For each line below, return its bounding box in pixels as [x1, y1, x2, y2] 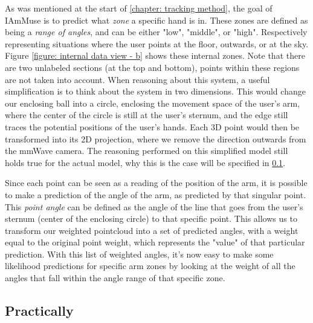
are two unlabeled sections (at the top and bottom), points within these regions [5, 61, 300, 73]
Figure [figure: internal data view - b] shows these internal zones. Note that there [5, 49, 305, 62]
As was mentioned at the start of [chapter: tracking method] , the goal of [5, 2, 273, 14]
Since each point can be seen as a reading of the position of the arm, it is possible [5, 176, 308, 189]
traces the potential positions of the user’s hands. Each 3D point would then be [5, 120, 300, 133]
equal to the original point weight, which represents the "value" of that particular [5, 236, 305, 248]
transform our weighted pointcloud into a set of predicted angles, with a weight [5, 224, 298, 236]
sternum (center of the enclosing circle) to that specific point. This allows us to [5, 212, 297, 225]
